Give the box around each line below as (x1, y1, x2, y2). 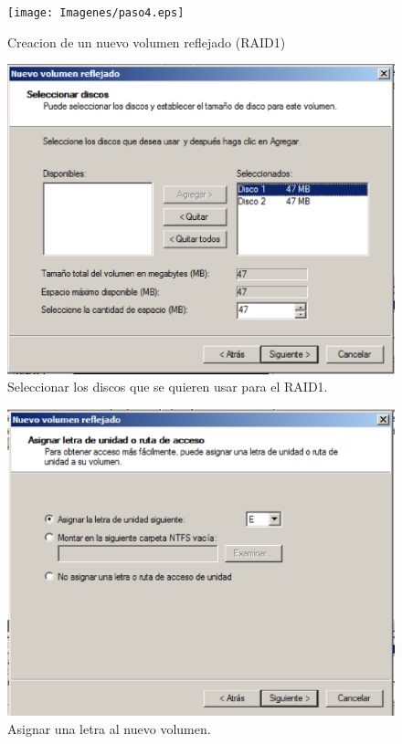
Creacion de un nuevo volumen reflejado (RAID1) (7, 32, 286, 51)
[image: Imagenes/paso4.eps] (7, 6, 185, 19)
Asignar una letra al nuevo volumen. (7, 718, 211, 738)
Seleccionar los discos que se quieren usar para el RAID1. (7, 377, 328, 396)
